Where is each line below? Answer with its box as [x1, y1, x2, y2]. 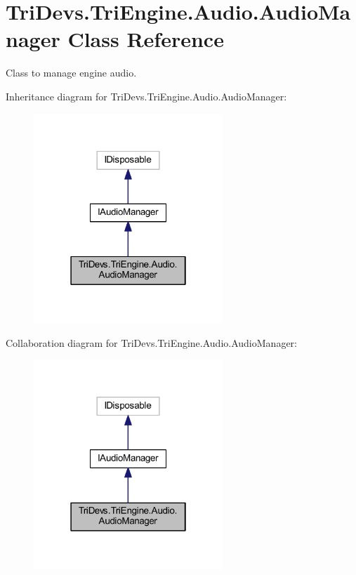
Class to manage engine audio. [6, 65, 137, 80]
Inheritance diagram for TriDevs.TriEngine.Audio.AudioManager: [6, 88, 287, 103]
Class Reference [67, 25, 224, 53]
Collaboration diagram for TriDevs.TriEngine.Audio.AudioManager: [6, 335, 297, 350]
